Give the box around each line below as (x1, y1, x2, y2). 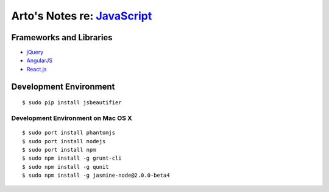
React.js (26, 65, 47, 73)
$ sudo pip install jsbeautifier (22, 99, 122, 106)
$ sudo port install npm (22, 146, 96, 153)
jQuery (26, 49, 44, 56)
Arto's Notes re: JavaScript (11, 9, 152, 23)
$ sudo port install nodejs (22, 138, 106, 144)
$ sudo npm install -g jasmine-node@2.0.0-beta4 (22, 172, 170, 179)
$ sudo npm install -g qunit (22, 163, 109, 170)
